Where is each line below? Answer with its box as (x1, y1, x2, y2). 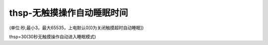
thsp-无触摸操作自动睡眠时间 (9, 7, 129, 18)
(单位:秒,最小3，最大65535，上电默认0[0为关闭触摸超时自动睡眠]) (9, 25, 144, 31)
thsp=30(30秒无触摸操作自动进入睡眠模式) (9, 34, 96, 40)
